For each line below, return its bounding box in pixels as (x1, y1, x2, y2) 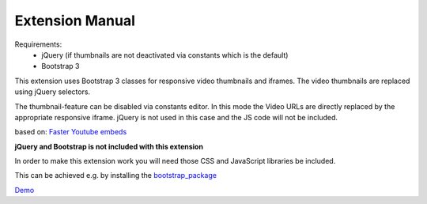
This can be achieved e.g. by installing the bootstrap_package (14, 171, 217, 180)
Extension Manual (14, 12, 136, 29)
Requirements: (14, 40, 62, 49)
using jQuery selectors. (14, 87, 91, 96)
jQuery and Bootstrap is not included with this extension (14, 142, 203, 151)
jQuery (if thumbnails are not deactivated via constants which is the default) (41, 50, 289, 59)
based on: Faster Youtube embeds (14, 127, 127, 137)
